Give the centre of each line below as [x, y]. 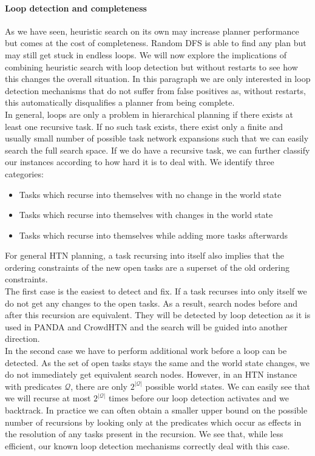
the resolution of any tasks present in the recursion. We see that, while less [144, 434]
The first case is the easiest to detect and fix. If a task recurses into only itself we [156, 291]
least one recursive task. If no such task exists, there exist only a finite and [144, 126]
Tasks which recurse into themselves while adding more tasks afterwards [153, 235]
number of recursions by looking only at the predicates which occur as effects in [153, 422]
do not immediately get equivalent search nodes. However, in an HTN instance [151, 374]
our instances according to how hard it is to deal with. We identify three [140, 162]
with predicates [33, 386]
